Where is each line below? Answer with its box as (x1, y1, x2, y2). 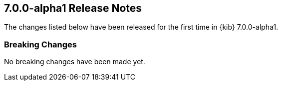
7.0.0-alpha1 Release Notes (4, 2, 142, 14)
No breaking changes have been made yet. (4, 57, 145, 66)
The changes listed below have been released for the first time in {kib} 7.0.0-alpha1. (4, 23, 279, 32)
